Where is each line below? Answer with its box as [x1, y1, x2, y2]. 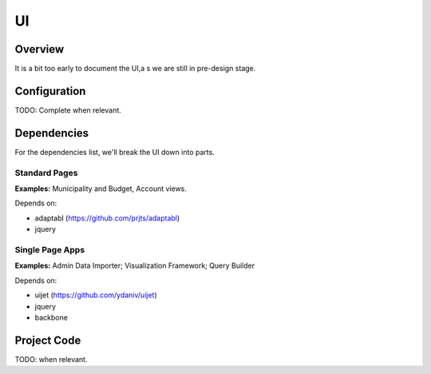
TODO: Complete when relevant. [14, 105, 121, 115]
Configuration [14, 84, 86, 97]
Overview [14, 42, 65, 56]
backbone [34, 312, 68, 322]
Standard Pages [14, 167, 78, 178]
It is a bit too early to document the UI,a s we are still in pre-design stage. [14, 64, 256, 74]
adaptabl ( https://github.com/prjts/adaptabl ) [34, 213, 180, 223]
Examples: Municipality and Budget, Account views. [14, 184, 188, 193]
